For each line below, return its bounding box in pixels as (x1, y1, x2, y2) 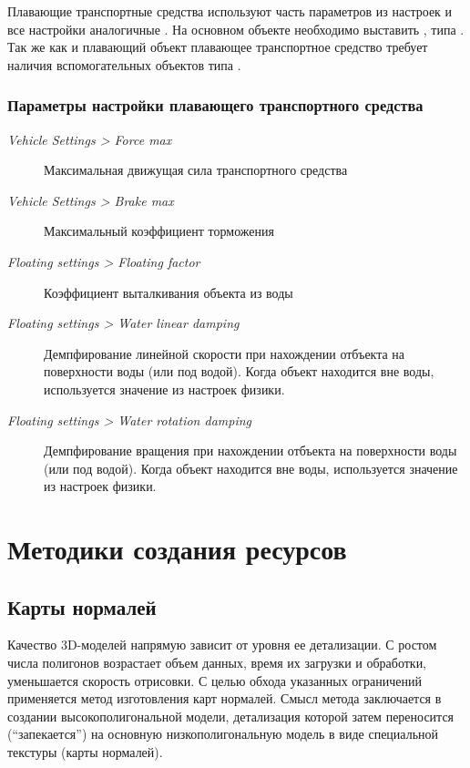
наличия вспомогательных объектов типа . (7, 55, 241, 74)
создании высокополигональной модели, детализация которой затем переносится (7, 706, 455, 725)
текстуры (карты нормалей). (7, 742, 163, 762)
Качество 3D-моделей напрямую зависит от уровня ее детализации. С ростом (7, 635, 437, 654)
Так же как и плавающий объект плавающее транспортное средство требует (7, 37, 428, 56)
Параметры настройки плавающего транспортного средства (7, 94, 424, 117)
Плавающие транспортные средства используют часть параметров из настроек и (7, 2, 453, 20)
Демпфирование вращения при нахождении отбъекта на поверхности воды (44, 441, 457, 460)
